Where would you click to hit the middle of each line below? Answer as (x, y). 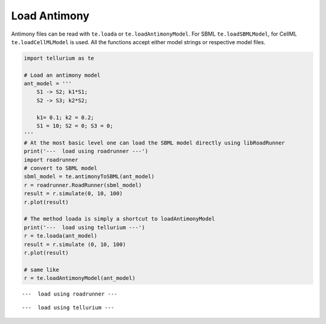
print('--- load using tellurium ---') (84, 227)
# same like (42, 270)
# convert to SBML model (61, 168)
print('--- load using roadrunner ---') (86, 151)
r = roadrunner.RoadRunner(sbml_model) (83, 185)
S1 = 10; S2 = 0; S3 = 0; (75, 126)
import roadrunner (51, 160)
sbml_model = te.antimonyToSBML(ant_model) (89, 177)
